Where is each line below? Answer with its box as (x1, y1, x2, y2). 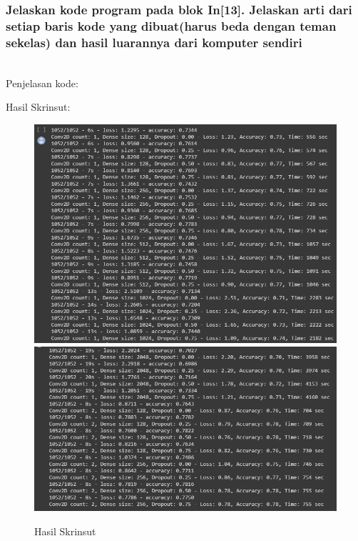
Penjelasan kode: (6, 75, 78, 90)
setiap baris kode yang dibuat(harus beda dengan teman (6, 16, 337, 34)
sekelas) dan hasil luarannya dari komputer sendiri (6, 33, 302, 51)
